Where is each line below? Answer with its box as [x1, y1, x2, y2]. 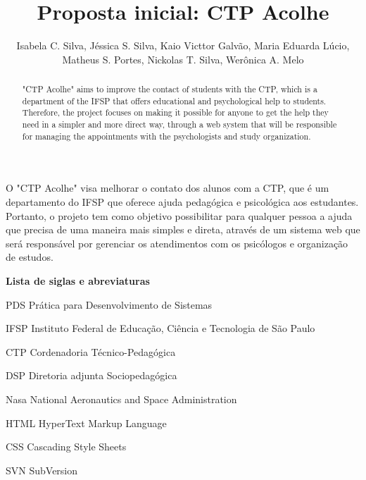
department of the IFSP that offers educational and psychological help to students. [22, 94, 327, 106]
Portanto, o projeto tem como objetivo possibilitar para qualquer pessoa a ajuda [6, 208, 353, 223]
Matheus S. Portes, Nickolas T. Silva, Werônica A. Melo [62, 51, 304, 66]
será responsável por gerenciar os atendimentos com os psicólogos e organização [6, 235, 348, 250]
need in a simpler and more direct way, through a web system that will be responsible [22, 118, 337, 130]
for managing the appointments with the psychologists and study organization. [22, 130, 311, 142]
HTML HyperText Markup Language [6, 415, 167, 430]
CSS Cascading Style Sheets [6, 439, 127, 454]
